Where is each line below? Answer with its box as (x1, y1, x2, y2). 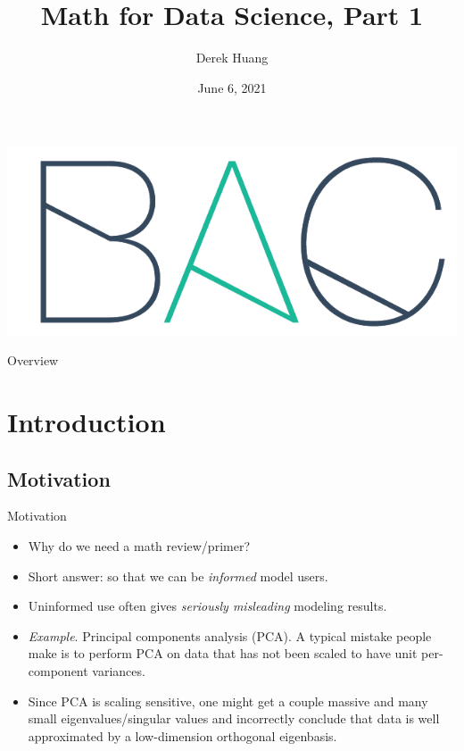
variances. (92, 661, 145, 680)
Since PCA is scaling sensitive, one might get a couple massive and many (28, 691, 428, 710)
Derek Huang (195, 48, 269, 67)
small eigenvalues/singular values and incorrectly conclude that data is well (28, 709, 440, 728)
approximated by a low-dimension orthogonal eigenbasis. (28, 726, 337, 745)
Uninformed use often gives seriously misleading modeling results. (28, 597, 387, 615)
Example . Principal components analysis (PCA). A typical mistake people (28, 626, 432, 645)
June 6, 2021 (197, 78, 267, 96)
